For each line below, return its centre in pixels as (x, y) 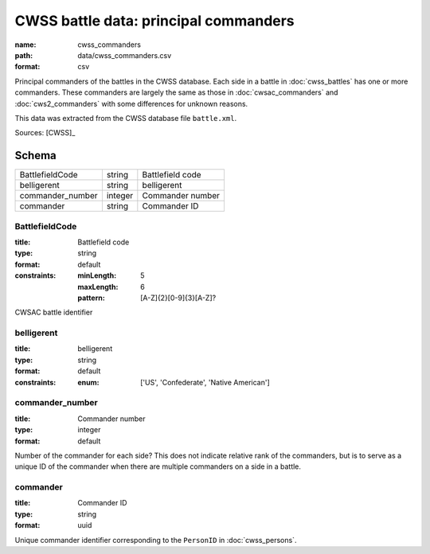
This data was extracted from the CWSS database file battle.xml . (126, 118)
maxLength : (98, 287)
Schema (36, 156)
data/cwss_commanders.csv (125, 55)
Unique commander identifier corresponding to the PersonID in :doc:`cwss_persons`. (156, 540)
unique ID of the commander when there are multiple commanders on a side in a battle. (158, 466)
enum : (88, 382)
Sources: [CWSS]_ (45, 133)
